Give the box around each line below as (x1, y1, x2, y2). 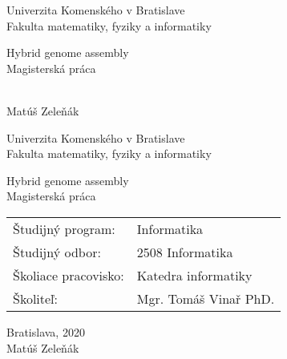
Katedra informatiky (136, 265, 253, 284)
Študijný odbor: (13, 242, 101, 261)
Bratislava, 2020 (6, 323, 85, 340)
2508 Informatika (136, 242, 233, 261)
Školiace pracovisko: (13, 265, 124, 284)
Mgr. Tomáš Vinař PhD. (136, 288, 275, 308)
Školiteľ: (13, 288, 59, 308)
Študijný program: (13, 219, 115, 238)
